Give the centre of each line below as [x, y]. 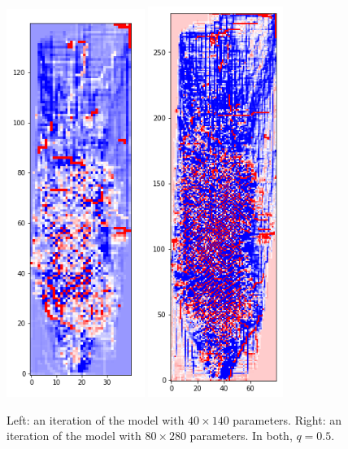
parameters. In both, [241, 436]
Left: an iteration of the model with [96, 419]
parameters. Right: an [287, 419]
